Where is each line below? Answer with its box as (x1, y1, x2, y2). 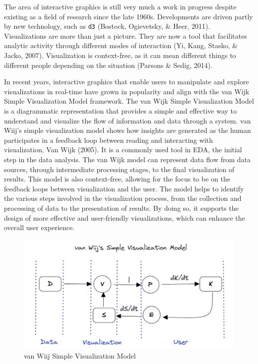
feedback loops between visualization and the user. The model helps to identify (4, 183, 244, 193)
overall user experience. (4, 222, 75, 233)
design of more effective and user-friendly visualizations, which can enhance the (4, 212, 245, 223)
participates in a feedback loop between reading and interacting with (4, 134, 213, 145)
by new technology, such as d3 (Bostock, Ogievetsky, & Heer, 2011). (4, 21, 210, 31)
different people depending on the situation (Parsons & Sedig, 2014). (4, 60, 213, 70)
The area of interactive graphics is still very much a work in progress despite (4, 1, 237, 11)
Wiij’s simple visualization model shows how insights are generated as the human (4, 125, 251, 135)
